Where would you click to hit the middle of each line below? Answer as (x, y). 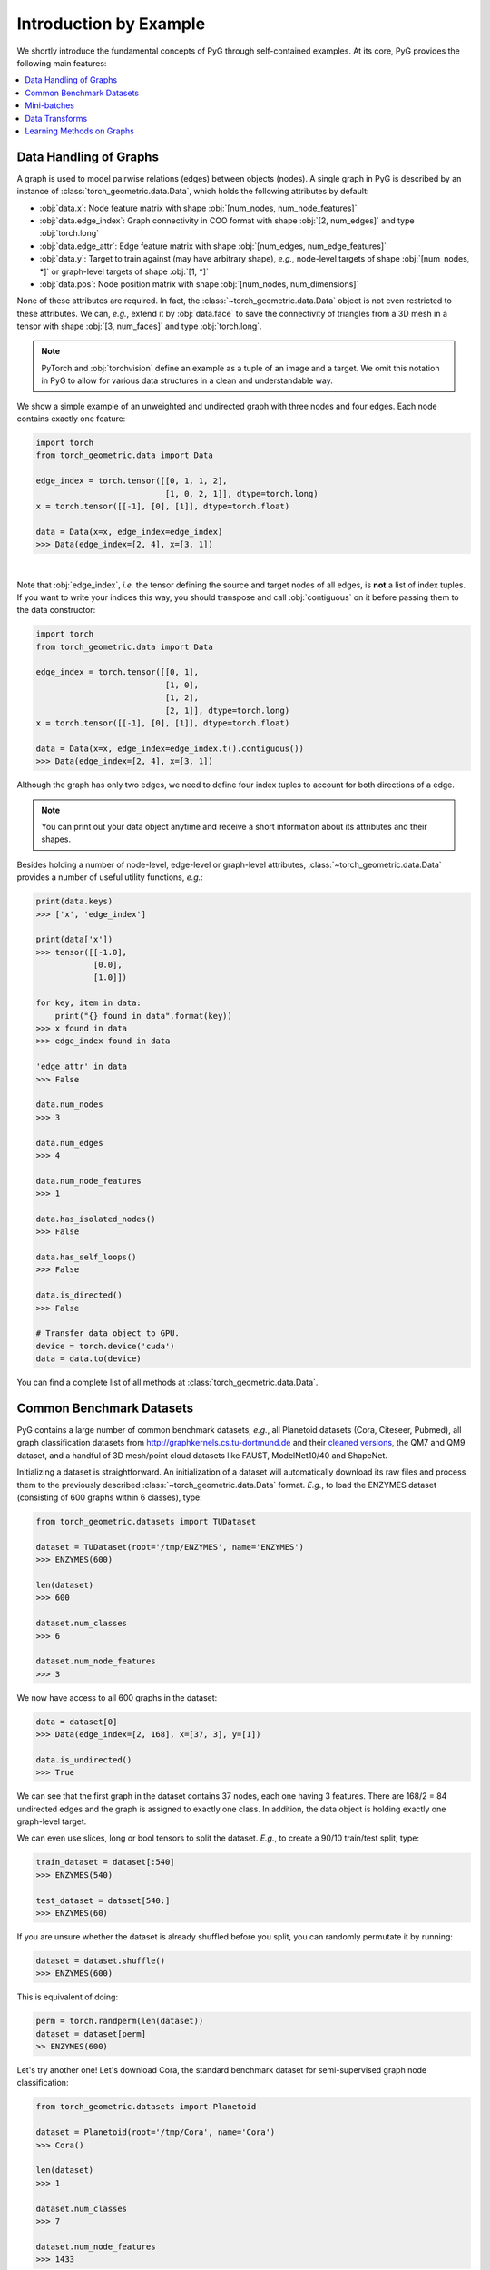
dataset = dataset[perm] (91, 2033)
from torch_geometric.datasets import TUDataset (146, 1522)
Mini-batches (49, 105)
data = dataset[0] (77, 1722)
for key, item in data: (89, 1003)
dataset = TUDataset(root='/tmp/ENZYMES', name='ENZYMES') (170, 1547)
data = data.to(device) (89, 1359)
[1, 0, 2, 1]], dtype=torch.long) (241, 493)
